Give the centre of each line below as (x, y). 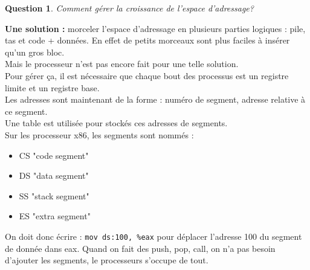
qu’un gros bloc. (35, 52)
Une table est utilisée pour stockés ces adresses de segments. (116, 123)
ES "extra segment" (55, 216)
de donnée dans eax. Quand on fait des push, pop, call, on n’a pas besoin (140, 248)
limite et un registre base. (52, 87)
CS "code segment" (54, 155)
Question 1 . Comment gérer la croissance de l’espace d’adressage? (129, 8)
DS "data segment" (54, 175)
